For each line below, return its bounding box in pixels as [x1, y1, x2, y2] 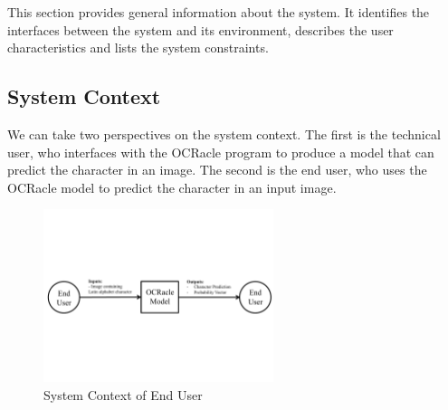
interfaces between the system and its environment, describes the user [7, 20, 394, 39]
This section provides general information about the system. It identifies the [7, 3, 430, 21]
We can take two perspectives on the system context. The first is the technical [7, 124, 441, 143]
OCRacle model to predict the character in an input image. [7, 177, 337, 196]
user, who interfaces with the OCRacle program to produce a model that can [7, 142, 434, 161]
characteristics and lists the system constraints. [7, 38, 269, 57]
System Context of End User [43, 385, 203, 404]
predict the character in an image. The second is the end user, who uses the [7, 160, 427, 179]
